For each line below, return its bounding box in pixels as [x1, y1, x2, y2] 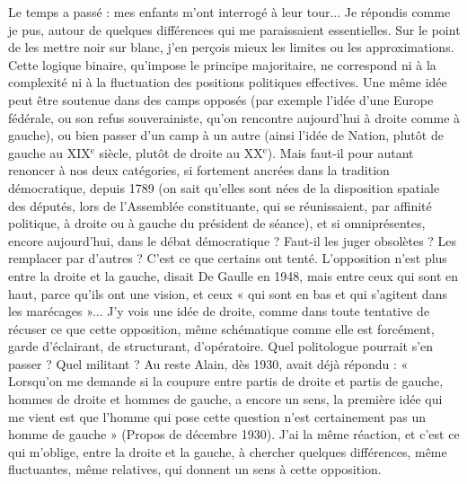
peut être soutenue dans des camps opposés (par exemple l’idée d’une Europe [8, 90, 434, 109]
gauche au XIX [8, 143, 91, 162]
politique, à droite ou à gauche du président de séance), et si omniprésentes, [8, 214, 426, 233]
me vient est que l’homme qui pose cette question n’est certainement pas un [8, 407, 427, 426]
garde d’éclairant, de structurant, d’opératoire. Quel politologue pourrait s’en [8, 337, 434, 356]
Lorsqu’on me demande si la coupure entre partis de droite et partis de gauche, [8, 372, 444, 391]
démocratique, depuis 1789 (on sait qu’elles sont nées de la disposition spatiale [8, 178, 440, 197]
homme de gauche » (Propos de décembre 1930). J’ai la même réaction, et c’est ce [8, 425, 460, 444]
